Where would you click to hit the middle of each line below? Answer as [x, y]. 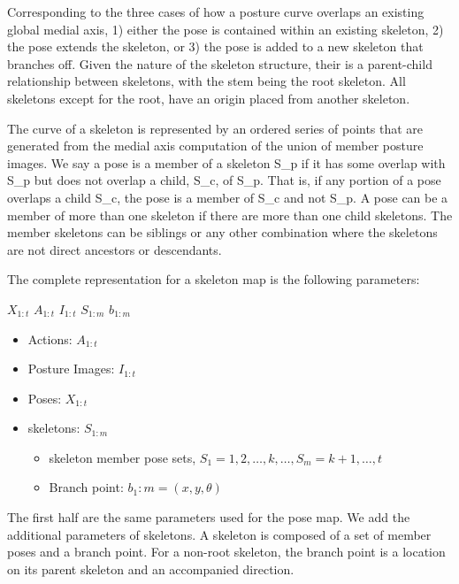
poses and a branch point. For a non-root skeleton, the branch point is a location [226, 552]
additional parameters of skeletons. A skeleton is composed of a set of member [219, 534]
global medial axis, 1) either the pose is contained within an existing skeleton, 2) [226, 29]
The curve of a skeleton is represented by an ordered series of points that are [215, 128]
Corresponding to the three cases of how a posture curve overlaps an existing [216, 12]
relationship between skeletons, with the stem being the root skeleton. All [207, 81]
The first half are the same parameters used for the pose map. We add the [209, 517]
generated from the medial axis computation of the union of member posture [215, 146]
